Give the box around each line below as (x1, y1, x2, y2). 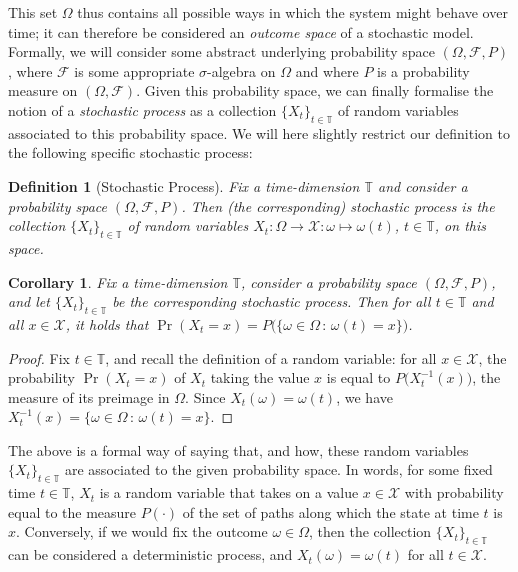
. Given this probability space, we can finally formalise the (136, 80, 494, 101)
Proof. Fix (8, 347, 70, 368)
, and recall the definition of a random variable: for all (105, 347, 437, 368)
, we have (336, 386, 393, 407)
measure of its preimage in (8, 386, 170, 407)
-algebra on (207, 60, 276, 81)
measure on (8, 80, 78, 101)
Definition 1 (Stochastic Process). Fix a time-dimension (8, 175, 360, 196)
